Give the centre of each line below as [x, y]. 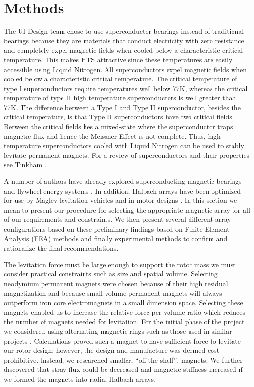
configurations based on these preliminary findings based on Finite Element [117, 229]
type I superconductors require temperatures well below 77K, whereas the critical [126, 88]
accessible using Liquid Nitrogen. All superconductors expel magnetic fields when [125, 69]
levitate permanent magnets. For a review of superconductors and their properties [127, 155]
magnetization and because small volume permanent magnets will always [113, 293]
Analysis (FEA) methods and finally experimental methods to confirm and [116, 238]
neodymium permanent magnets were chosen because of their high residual [116, 283]
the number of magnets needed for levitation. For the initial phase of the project [124, 321]
